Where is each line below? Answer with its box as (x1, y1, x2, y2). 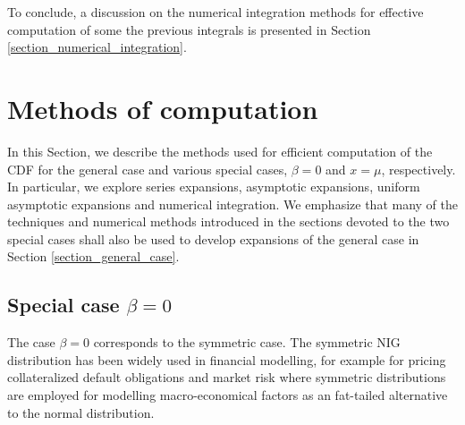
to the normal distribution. (7, 403, 155, 421)
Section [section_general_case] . (7, 247, 180, 266)
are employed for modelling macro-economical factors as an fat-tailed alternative (7, 386, 448, 404)
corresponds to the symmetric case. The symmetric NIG (93, 333, 401, 352)
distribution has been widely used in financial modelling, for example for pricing (7, 350, 446, 369)
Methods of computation (7, 89, 318, 126)
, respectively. (381, 159, 456, 178)
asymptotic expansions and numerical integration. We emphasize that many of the (7, 194, 458, 213)
